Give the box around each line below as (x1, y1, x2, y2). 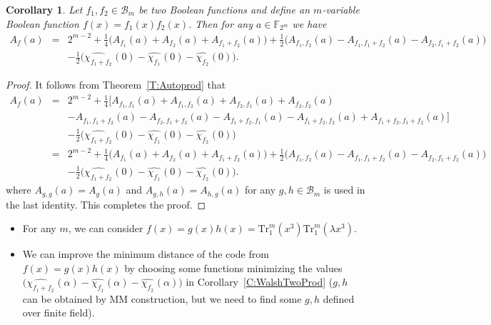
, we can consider (68, 221, 143, 236)
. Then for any (188, 16, 253, 31)
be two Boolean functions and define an (138, 2, 310, 16)
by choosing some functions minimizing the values (124, 260, 343, 275)
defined (323, 291, 355, 306)
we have (292, 16, 327, 31)
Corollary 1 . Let (6, 2, 83, 16)
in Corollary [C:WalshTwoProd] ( (186, 274, 333, 289)
